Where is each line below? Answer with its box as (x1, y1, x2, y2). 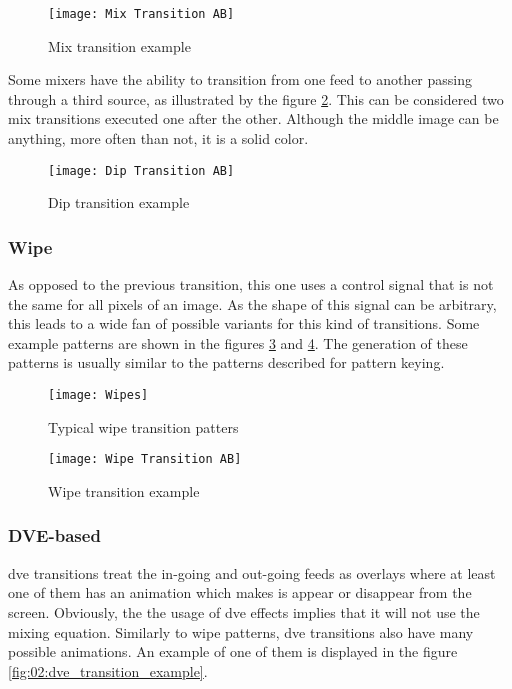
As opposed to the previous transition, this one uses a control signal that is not (8, 274, 494, 295)
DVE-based (8, 523, 101, 548)
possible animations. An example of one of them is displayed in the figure (8, 641, 458, 662)
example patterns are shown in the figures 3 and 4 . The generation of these (8, 332, 468, 353)
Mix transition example (48, 35, 191, 56)
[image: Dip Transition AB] (48, 163, 235, 178)
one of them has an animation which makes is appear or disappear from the (8, 582, 472, 603)
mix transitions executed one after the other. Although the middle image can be (8, 108, 499, 129)
